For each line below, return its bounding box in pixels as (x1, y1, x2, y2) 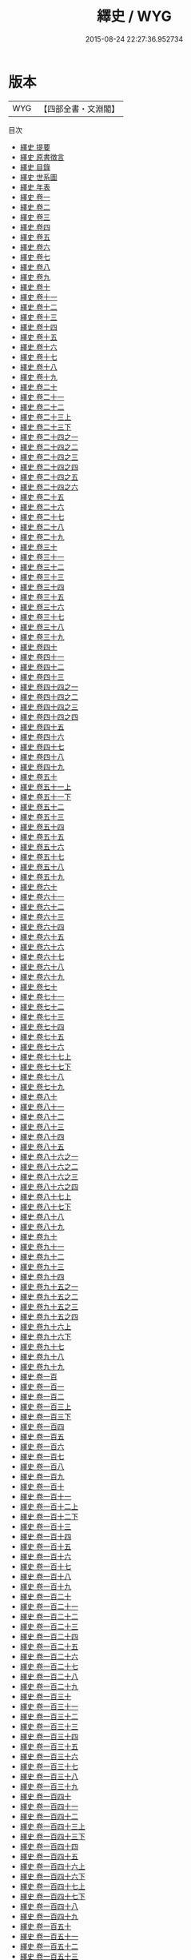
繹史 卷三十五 (19, 592, 65, 601)
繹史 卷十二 (19, 301, 58, 312)
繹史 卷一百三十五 (19, 1741, 78, 1751)
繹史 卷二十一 (19, 392, 65, 401)
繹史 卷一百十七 (19, 1561, 72, 1571)
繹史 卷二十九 (19, 532, 65, 541)
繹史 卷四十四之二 (19, 692, 78, 701)
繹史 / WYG (97, 7, 172, 26)
